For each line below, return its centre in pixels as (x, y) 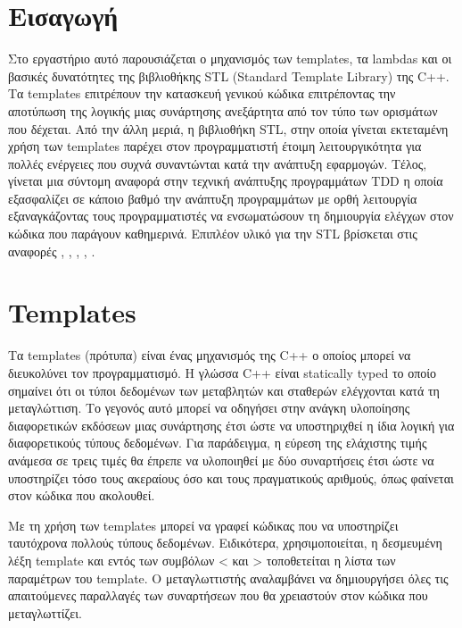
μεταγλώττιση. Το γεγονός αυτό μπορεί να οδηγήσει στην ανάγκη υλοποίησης (209, 408)
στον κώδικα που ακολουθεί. (82, 495)
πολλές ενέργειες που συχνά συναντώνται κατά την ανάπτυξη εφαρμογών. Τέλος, (218, 163)
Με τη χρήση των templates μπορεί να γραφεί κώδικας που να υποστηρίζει (203, 525)
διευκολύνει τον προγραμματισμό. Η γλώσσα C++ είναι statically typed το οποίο (223, 372)
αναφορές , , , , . (52, 251)
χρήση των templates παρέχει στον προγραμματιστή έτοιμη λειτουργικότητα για (215, 146)
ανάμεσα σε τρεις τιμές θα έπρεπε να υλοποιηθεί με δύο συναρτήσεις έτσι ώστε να (221, 460)
